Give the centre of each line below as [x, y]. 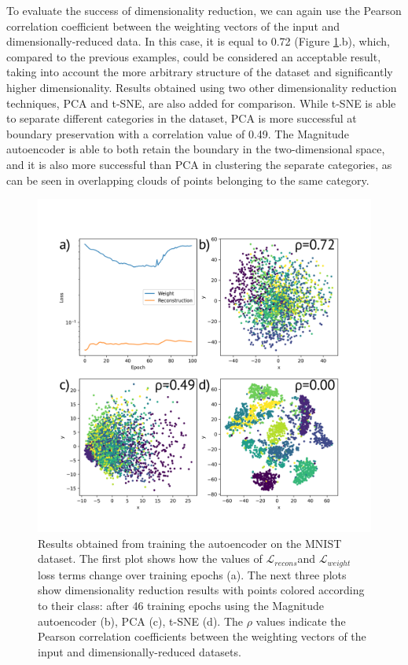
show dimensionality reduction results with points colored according [201, 590]
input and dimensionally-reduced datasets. [140, 651]
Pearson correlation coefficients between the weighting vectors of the [202, 636]
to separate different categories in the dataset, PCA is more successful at [182, 118]
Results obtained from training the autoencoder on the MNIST [190, 543]
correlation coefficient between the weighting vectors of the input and [173, 26]
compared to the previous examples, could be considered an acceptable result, [194, 56]
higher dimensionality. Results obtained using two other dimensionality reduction [202, 87]
